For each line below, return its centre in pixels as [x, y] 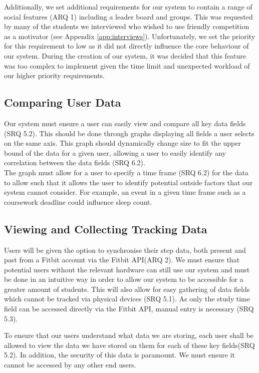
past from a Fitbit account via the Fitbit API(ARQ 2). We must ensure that [122, 260]
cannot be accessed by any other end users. [70, 365]
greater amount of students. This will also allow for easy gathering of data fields [127, 289]
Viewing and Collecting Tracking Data [106, 229]
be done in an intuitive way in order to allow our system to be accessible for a [124, 279]
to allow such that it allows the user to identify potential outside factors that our [128, 182]
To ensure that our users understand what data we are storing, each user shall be [129, 335]
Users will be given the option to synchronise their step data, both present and [125, 250]
